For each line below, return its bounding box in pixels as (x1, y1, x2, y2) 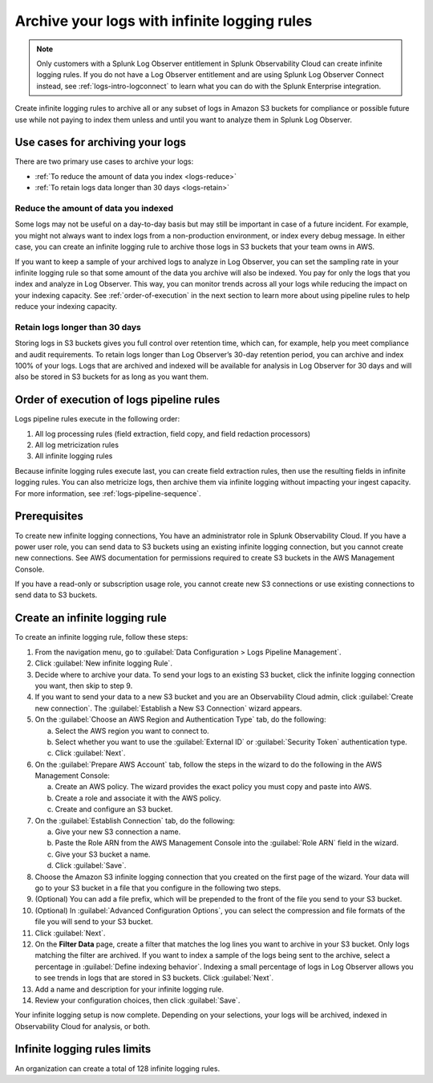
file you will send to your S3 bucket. (34, 917, 153, 926)
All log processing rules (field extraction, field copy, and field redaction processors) (34, 429, 311, 438)
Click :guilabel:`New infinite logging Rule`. (34, 658, 172, 668)
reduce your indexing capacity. (14, 302, 118, 311)
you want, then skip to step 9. (34, 681, 133, 690)
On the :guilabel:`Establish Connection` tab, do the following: (34, 816, 236, 825)
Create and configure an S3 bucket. (55, 804, 173, 814)
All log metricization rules (34, 440, 119, 450)
